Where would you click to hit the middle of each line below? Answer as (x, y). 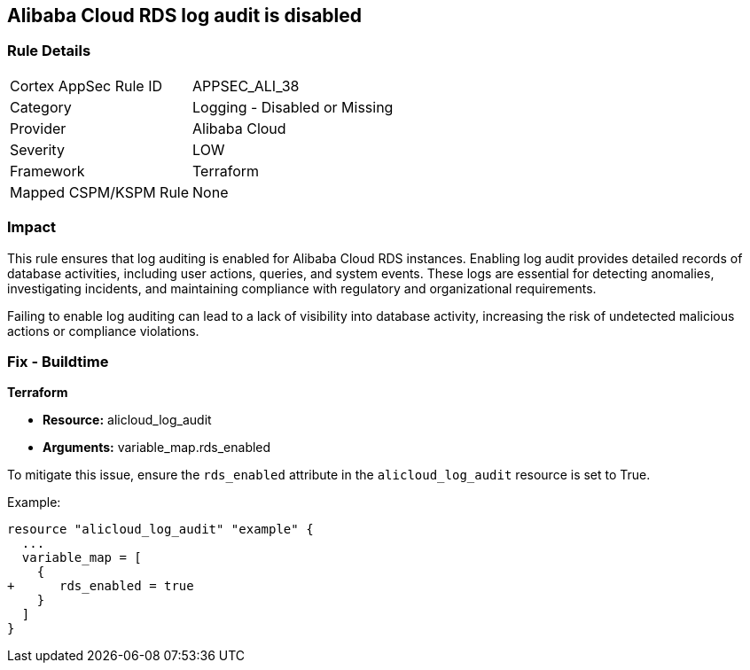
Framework (47, 171)
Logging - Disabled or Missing (293, 107)
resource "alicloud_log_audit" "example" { (160, 530)
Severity (37, 149)
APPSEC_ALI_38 (246, 86)
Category (41, 107)
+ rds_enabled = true (101, 586)
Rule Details (49, 51)
